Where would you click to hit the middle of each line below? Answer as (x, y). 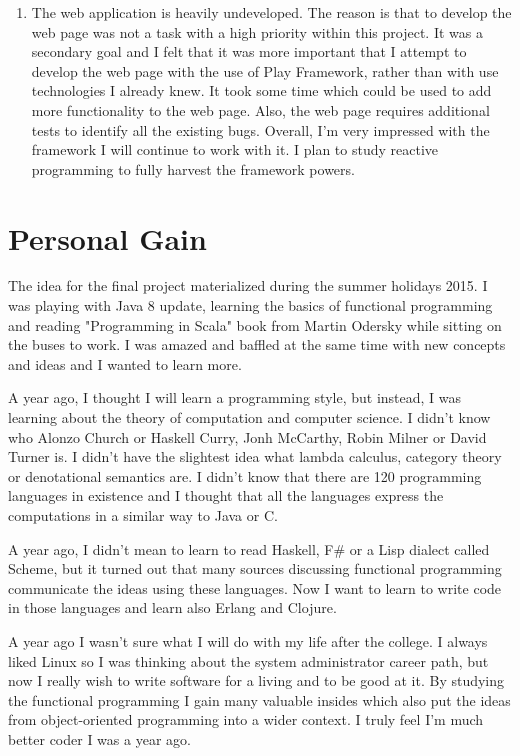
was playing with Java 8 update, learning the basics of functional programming (250, 305)
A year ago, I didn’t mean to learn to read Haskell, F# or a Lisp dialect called (249, 548)
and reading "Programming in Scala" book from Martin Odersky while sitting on (255, 324)
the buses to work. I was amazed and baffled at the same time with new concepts (257, 344)
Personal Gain (107, 237)
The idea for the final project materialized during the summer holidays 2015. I (248, 285)
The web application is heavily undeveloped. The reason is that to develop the (271, 12)
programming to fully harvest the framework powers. (193, 168)
